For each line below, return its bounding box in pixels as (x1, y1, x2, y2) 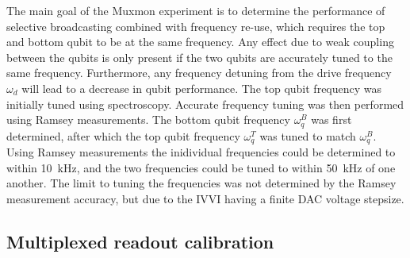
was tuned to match (259, 127, 356, 144)
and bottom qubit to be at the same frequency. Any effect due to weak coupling (6, 33, 394, 50)
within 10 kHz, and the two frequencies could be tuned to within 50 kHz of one (6, 159, 396, 175)
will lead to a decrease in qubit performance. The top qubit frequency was (21, 79, 382, 96)
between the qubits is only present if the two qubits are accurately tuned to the (6, 48, 393, 65)
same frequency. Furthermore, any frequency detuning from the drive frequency (6, 64, 392, 81)
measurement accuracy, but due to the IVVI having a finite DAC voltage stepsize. (6, 190, 404, 206)
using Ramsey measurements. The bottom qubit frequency (6, 111, 290, 128)
